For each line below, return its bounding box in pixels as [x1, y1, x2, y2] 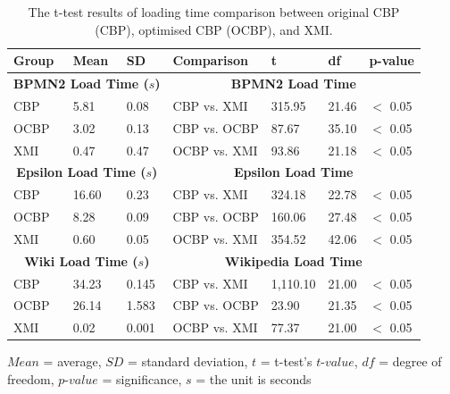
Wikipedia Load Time [224, 251, 362, 270]
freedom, [7, 370, 54, 388]
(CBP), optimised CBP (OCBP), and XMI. [95, 20, 333, 38]
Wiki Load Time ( [24, 251, 138, 270]
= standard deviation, [128, 352, 248, 371]
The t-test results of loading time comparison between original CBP [28, 3, 400, 21]
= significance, [102, 370, 182, 388]
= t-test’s [260, 352, 312, 371]
